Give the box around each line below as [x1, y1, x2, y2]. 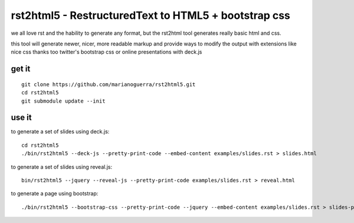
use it [11, 113, 32, 123]
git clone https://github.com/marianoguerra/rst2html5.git [21, 81, 196, 88]
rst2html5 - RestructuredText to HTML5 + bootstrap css [11, 9, 290, 22]
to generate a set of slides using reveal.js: [11, 163, 113, 170]
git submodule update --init [21, 97, 106, 104]
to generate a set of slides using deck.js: [11, 128, 110, 135]
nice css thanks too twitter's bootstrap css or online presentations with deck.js [11, 48, 202, 55]
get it [11, 64, 31, 74]
